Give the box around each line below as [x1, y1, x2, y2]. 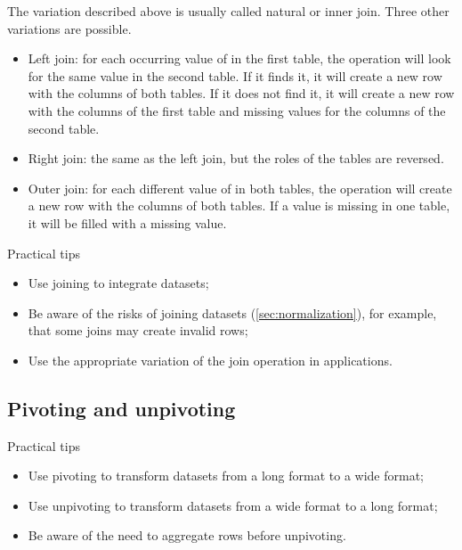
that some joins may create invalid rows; [28, 321, 248, 340]
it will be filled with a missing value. [28, 213, 227, 232]
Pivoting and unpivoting [7, 394, 236, 422]
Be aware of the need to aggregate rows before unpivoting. [28, 526, 346, 545]
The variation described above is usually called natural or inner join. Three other [7, 2, 450, 20]
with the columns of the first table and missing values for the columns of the [28, 101, 446, 119]
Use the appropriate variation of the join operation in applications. [28, 350, 393, 369]
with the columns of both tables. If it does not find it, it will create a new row [28, 84, 455, 103]
